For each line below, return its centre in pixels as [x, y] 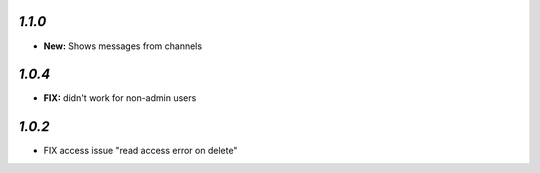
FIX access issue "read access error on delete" [140, 151]
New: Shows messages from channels [123, 46]
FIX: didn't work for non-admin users [120, 98]
